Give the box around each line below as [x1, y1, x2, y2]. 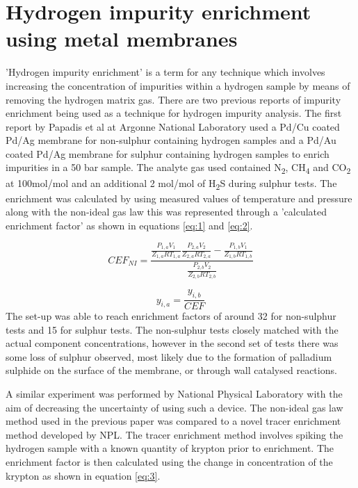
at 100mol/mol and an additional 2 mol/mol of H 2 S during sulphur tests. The [6, 175, 337, 192]
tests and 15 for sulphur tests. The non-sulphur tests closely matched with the [6, 322, 339, 336]
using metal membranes [6, 24, 238, 53]
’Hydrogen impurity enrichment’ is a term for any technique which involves [6, 65, 325, 79]
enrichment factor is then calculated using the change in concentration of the [6, 455, 333, 469]
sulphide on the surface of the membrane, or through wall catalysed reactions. [6, 363, 337, 377]
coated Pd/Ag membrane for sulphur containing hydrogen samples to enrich [6, 146, 329, 161]
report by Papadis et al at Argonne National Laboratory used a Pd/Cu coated [6, 119, 340, 133]
